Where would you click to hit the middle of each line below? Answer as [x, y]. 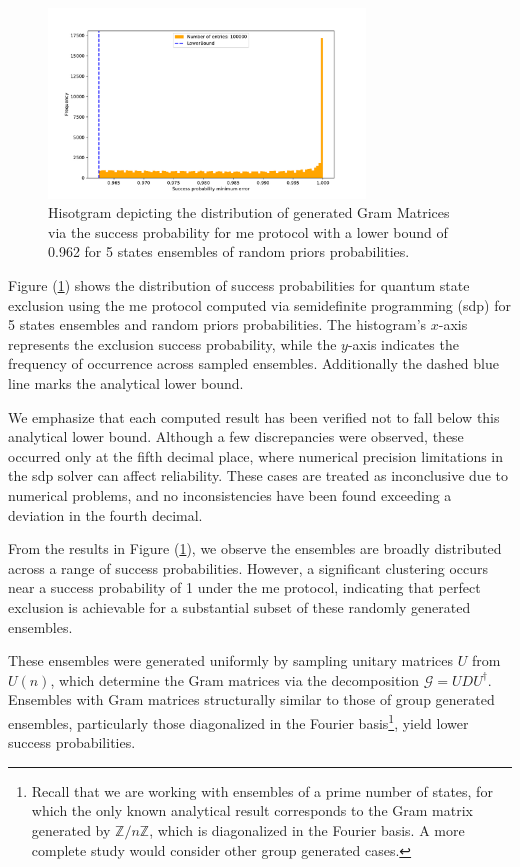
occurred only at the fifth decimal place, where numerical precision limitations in [256, 455]
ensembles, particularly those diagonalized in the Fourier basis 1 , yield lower [238, 721]
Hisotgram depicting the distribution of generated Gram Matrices [249, 212]
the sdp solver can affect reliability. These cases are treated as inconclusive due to [258, 475]
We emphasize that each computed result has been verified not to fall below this [254, 416]
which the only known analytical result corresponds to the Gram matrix [252, 810]
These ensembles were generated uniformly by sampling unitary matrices [231, 660]
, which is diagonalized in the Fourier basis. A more [307, 829]
